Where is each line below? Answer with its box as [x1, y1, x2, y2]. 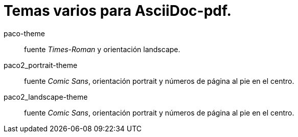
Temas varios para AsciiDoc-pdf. [4, 2, 232, 19]
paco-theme [4, 29, 45, 38]
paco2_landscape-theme [4, 92, 88, 101]
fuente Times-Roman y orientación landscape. [24, 44, 180, 54]
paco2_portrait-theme [4, 60, 78, 70]
